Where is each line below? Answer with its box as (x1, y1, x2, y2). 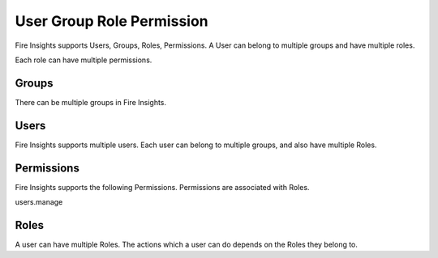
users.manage (15, 197, 63, 207)
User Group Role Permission (15, 12, 208, 30)
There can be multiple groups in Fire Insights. (15, 97, 166, 107)
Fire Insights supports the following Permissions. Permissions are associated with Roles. (15, 182, 310, 192)
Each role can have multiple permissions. (15, 55, 152, 65)
